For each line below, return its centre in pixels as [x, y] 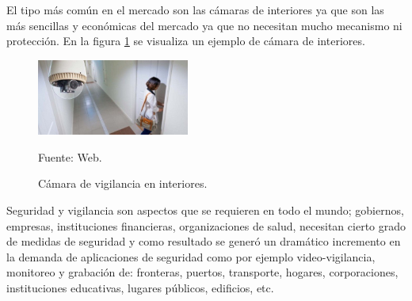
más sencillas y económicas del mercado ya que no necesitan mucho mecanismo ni [204, 25]
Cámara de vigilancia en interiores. [123, 183]
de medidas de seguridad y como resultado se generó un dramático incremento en [204, 241]
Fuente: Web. [70, 156]
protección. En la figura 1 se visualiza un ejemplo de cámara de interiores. [186, 41]
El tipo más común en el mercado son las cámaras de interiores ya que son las [195, 10]
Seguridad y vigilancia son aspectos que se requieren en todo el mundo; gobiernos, [205, 210]
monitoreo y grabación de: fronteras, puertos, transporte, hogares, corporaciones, [202, 272]
